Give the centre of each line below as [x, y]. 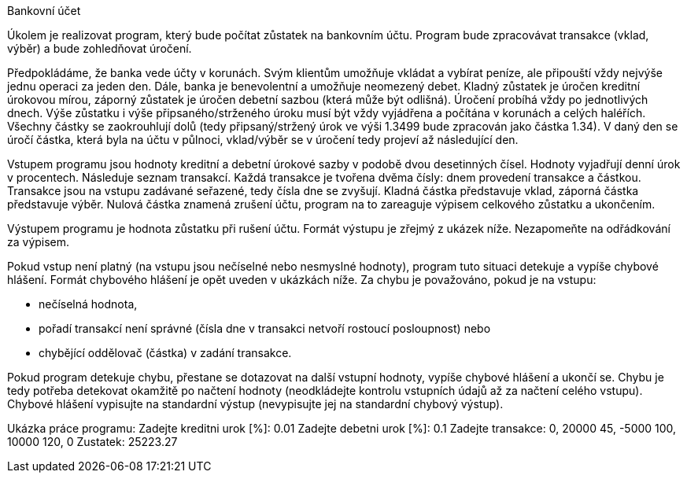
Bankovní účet [44, 11]
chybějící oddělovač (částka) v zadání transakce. [165, 353]
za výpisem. [39, 242]
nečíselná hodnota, [88, 304]
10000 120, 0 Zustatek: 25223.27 [92, 442]
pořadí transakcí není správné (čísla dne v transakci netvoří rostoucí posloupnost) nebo [265, 328]
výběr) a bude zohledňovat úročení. [100, 48]
